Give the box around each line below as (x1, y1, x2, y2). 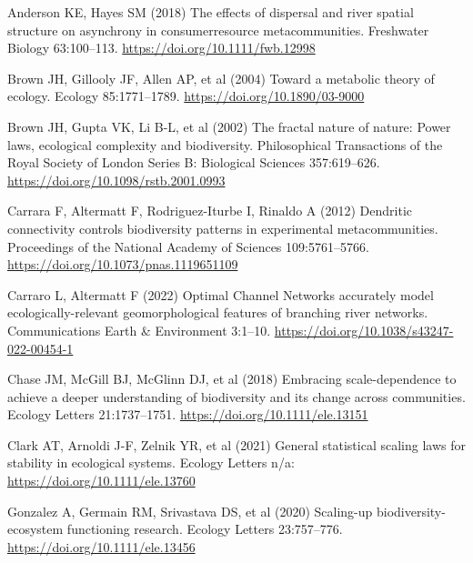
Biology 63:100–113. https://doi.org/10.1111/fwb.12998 (7, 38, 316, 57)
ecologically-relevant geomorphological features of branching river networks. (7, 303, 428, 322)
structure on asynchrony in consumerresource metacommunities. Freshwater (7, 20, 429, 39)
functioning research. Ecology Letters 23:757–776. (66, 519, 343, 538)
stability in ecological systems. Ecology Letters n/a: (7, 453, 295, 472)
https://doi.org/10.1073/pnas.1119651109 (7, 255, 238, 274)
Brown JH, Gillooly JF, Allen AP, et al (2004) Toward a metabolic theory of (7, 68, 435, 87)
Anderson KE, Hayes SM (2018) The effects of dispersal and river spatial (7, 3, 414, 21)
